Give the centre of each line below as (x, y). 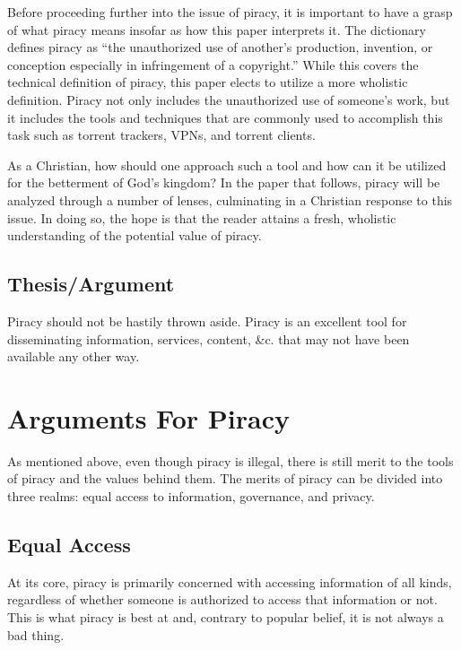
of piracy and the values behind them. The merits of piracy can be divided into (225, 478)
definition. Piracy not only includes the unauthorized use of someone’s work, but (229, 99)
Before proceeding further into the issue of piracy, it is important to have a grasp (230, 12)
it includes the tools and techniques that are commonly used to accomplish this (225, 117)
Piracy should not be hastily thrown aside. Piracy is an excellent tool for (207, 321)
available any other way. (74, 356)
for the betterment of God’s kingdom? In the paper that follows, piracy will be (224, 182)
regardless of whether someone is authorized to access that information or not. (222, 599)
